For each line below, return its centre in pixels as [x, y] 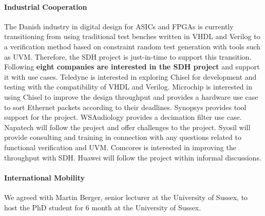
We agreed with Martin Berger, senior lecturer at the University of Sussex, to [126, 197]
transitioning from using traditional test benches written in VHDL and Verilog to [132, 36]
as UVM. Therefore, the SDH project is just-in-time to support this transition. [128, 56]
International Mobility [45, 177]
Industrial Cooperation [46, 6]
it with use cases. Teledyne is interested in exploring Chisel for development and [130, 76]
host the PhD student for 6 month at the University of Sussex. [103, 207]
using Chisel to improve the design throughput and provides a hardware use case [131, 96]
